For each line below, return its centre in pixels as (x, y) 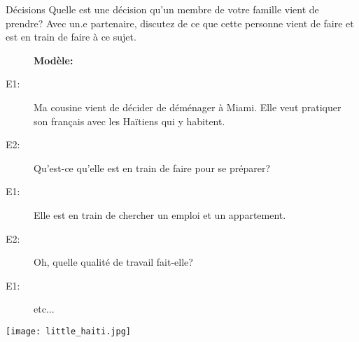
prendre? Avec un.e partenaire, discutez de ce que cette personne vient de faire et (180, 23)
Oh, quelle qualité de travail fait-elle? (113, 262)
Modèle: (54, 60)
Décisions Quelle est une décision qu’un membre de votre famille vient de (162, 9)
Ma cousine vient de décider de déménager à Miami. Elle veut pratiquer (188, 107)
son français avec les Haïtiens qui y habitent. (129, 121)
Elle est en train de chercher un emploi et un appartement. (160, 214)
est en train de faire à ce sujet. (71, 37)
